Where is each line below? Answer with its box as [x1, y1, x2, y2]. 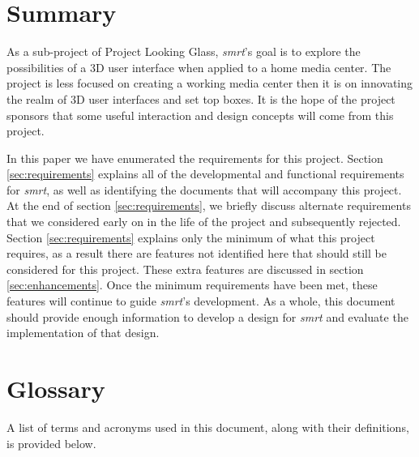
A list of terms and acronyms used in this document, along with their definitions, [6, 418, 409, 435]
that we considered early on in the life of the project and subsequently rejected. [6, 213, 401, 230]
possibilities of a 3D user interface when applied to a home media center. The [6, 58, 391, 75]
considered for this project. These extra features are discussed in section [6, 260, 364, 277]
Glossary [6, 372, 105, 404]
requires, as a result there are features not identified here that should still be [6, 245, 387, 262]
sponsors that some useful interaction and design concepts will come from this [6, 106, 394, 123]
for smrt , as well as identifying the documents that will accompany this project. [6, 181, 402, 198]
